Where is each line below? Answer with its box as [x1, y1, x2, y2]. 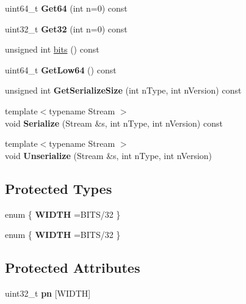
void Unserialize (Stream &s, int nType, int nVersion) [5, 149, 212, 161]
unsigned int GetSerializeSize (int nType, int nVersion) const [5, 84, 242, 97]
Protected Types [5, 179, 112, 198]
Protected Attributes [5, 258, 140, 277]
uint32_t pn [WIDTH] [5, 286, 91, 299]
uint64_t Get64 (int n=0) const [5, 2, 128, 14]
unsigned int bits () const [5, 43, 99, 56]
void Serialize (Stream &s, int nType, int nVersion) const [5, 116, 223, 129]
